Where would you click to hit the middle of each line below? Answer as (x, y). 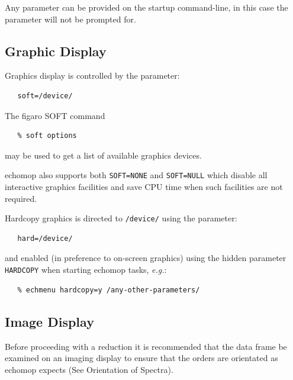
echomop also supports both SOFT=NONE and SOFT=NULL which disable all (136, 175)
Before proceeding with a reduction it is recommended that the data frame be (146, 346)
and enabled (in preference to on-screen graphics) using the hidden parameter (146, 258)
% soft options (47, 136)
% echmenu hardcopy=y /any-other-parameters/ (109, 290)
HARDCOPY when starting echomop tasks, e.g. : (86, 270)
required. (21, 198)
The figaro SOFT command (55, 115)
